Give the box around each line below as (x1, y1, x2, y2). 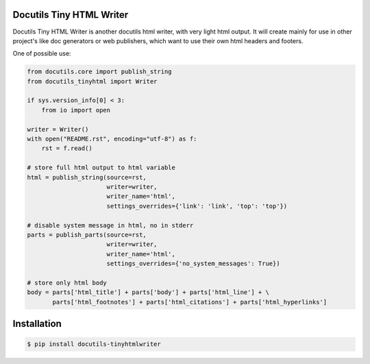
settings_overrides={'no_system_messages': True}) (106, 260, 280, 267)
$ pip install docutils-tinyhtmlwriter (27, 340, 161, 348)
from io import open (41, 106, 111, 114)
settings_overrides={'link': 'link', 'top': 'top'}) (106, 202, 288, 210)
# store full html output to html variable (27, 164, 176, 171)
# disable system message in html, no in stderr (27, 221, 194, 229)
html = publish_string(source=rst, (27, 173, 147, 181)
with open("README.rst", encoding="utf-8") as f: (27, 135, 197, 143)
